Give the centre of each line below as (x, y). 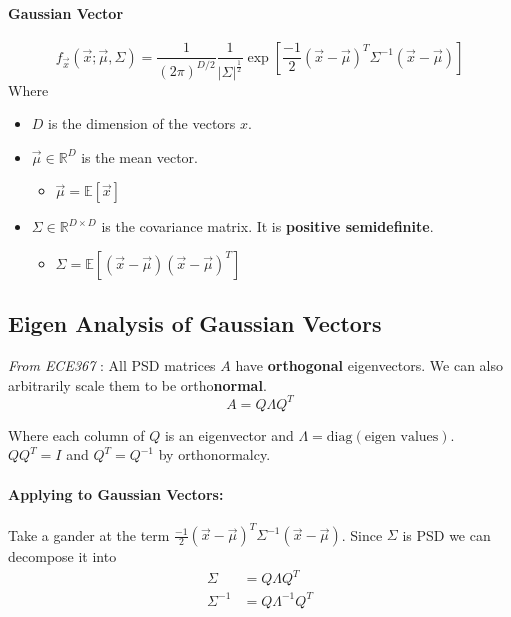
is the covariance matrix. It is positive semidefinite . (267, 226)
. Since (362, 534)
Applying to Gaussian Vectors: (116, 493)
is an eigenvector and (229, 434)
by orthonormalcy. (214, 454)
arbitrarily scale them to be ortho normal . (137, 384)
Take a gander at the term (89, 534)
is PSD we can (446, 534)
